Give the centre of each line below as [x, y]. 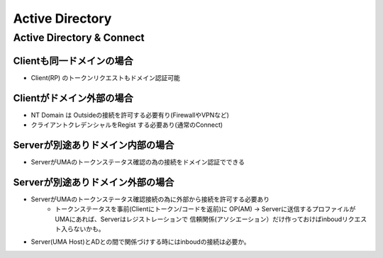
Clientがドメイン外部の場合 [73, 98]
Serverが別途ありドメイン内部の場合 [94, 145]
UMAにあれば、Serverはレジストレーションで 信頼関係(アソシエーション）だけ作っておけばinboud [199, 219]
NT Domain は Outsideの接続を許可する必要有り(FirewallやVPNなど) [130, 115]
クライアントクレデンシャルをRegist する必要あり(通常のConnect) [127, 125]
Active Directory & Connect [79, 38]
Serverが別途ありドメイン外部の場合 [94, 182]
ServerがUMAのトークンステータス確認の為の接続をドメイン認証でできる [138, 162]
